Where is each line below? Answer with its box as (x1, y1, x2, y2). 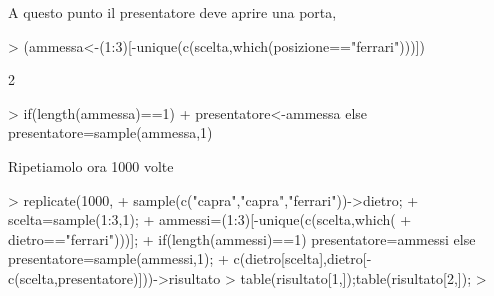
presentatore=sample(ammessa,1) (8, 122, 213, 143)
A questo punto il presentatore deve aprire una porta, (8, 2, 337, 22)
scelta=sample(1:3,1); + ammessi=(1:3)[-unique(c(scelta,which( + (8, 209, 412, 230)
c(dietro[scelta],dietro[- (233, 248, 372, 269)
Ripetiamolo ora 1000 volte (8, 155, 174, 176)
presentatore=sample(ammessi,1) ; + (8, 248, 229, 269)
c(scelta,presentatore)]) (8, 267, 148, 288)
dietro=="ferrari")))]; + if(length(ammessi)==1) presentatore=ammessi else (8, 228, 476, 249)
